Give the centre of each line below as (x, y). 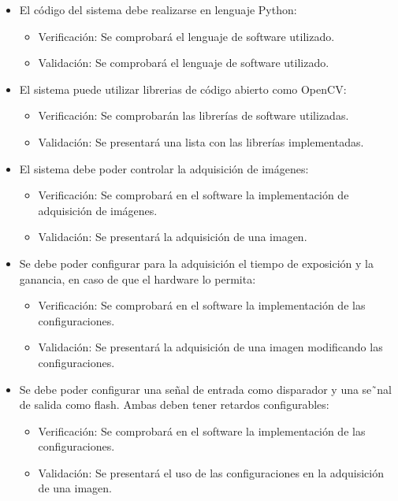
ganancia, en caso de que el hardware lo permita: (138, 278)
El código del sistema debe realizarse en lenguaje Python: (158, 9)
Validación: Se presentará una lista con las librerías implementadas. (201, 141)
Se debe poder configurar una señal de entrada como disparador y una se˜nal (206, 389)
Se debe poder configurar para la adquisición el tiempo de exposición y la (196, 263)
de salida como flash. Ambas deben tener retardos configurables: (174, 405)
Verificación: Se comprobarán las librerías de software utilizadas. (193, 115)
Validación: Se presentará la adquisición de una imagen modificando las (210, 347)
